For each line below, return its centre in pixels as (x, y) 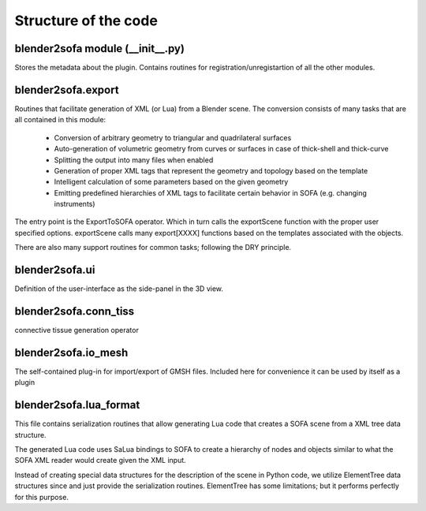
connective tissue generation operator (77, 330)
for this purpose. (41, 497)
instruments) (75, 204)
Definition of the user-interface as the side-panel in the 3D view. (119, 289)
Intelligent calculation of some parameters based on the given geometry (171, 182)
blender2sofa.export (67, 90)
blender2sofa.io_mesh (71, 352)
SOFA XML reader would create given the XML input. (101, 461)
